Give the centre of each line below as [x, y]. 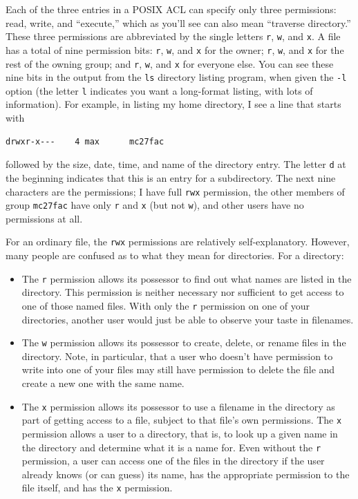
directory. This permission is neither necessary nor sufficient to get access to [183, 292]
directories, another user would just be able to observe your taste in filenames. [188, 319]
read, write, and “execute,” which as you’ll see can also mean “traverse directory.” [178, 22]
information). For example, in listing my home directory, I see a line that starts [173, 104]
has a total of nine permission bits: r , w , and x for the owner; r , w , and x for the [175, 49]
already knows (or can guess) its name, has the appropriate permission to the [186, 474]
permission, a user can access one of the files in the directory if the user [173, 461]
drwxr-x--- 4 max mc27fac [85, 141]
